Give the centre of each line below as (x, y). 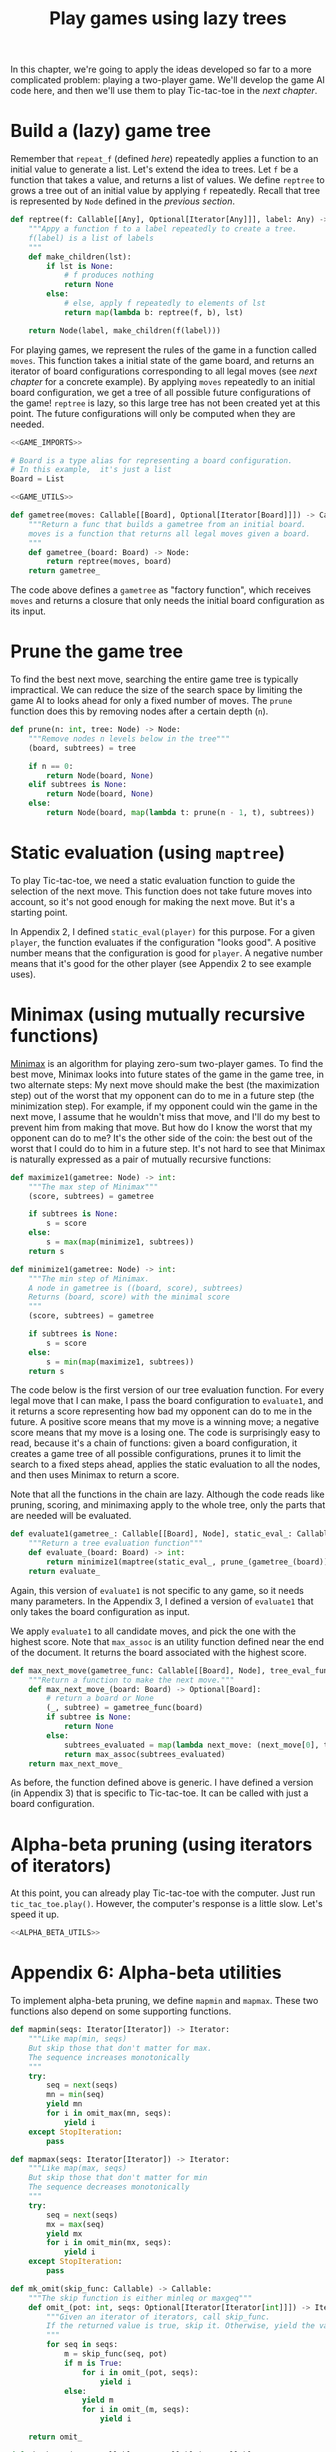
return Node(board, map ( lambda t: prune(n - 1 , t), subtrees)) (180, 813)
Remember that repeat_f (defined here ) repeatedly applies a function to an (164, 159)
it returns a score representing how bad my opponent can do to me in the (161, 1411)
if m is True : (93, 2363)
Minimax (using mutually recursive (158, 1014)
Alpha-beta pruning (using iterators (161, 1844)
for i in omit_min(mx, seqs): (109, 2243)
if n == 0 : (51, 766)
